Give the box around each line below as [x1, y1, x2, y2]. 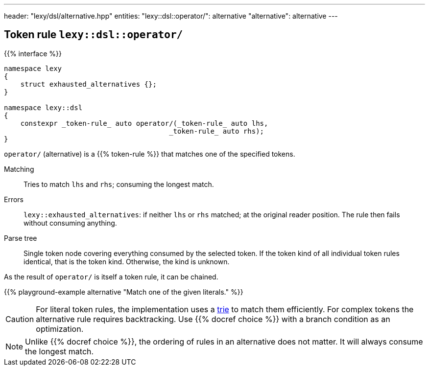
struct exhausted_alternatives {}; [20, 80, 157, 88]
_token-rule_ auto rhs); [169, 127, 264, 135]
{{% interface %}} [4, 49, 62, 58]
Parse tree [4, 233, 37, 242]
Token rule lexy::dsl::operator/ [4, 28, 183, 41]
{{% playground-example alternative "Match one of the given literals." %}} [4, 287, 243, 296]
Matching [4, 164, 34, 173]
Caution [5, 314, 34, 324]
